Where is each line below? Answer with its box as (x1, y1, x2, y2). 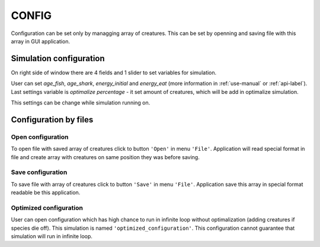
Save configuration (11, 168, 68, 176)
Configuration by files (11, 115, 94, 125)
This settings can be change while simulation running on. (11, 99, 151, 106)
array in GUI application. (11, 37, 71, 45)
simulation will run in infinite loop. (11, 233, 93, 240)
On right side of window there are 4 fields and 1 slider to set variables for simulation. (11, 69, 217, 76)
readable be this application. (11, 189, 81, 196)
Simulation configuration (11, 53, 105, 64)
